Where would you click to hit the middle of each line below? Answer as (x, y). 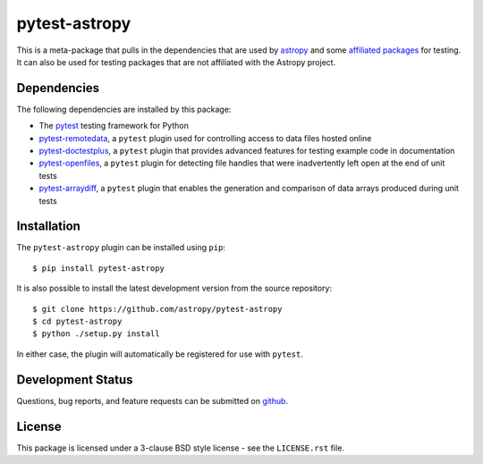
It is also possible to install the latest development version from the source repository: (174, 288)
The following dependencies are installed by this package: (124, 109)
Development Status (75, 380)
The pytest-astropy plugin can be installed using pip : (121, 248)
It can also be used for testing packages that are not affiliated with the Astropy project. (176, 62)
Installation (48, 227)
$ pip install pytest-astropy (99, 268)
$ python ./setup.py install (96, 334)
